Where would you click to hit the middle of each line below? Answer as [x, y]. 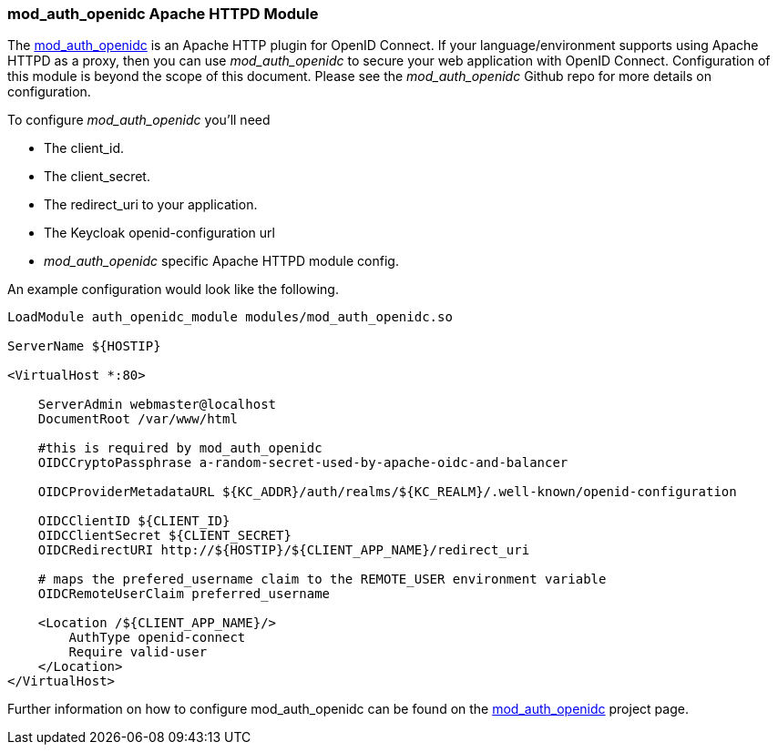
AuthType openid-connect [157, 638]
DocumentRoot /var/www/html [138, 419]
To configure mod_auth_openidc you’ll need [139, 120]
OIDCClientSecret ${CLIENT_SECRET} [164, 536]
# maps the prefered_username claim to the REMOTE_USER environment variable [322, 579]
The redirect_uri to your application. [151, 205]
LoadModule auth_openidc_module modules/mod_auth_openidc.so [230, 317]
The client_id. [84, 148]
